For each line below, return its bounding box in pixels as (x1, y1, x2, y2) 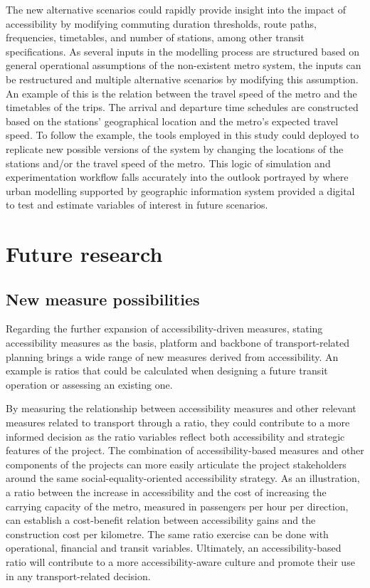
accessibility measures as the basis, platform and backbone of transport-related (6, 335, 350, 350)
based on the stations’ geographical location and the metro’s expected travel (6, 113, 339, 128)
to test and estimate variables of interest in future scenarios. (6, 197, 268, 212)
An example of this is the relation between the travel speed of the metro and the (6, 85, 357, 100)
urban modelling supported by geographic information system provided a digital (6, 183, 355, 198)
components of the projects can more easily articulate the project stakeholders (6, 456, 347, 471)
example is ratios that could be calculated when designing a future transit (6, 363, 328, 378)
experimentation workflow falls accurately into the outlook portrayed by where (6, 169, 349, 184)
